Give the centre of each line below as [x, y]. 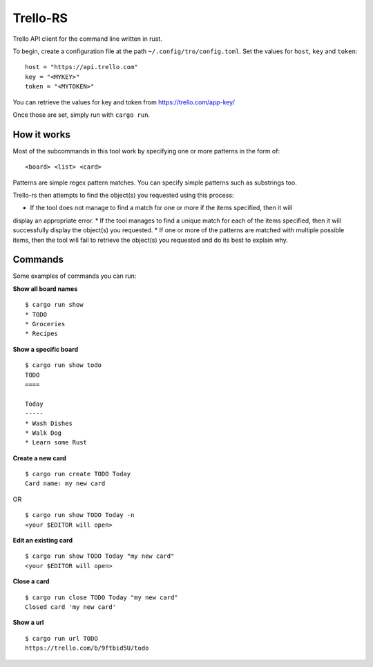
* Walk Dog [44, 433]
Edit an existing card [43, 541]
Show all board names [45, 289]
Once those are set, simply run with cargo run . [82, 115]
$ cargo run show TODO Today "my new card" [100, 556]
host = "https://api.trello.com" [82, 67]
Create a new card [40, 458]
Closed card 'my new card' [71, 607]
